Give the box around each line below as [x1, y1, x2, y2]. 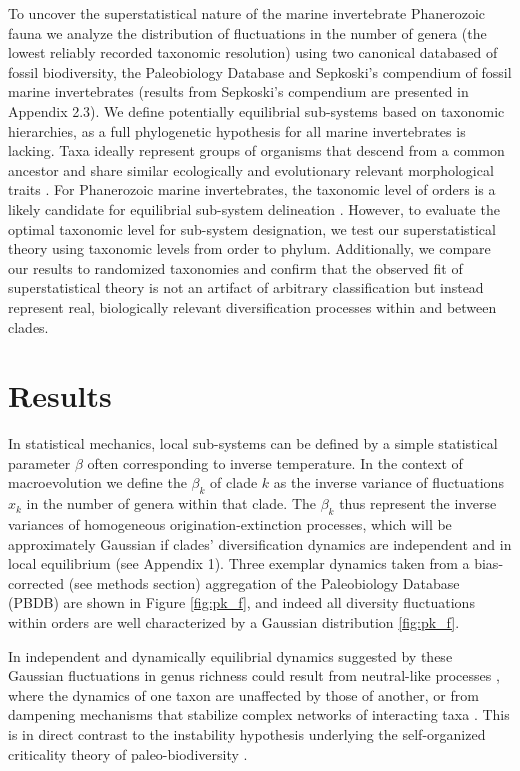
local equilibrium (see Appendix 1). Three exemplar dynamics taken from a [8, 553, 470, 574]
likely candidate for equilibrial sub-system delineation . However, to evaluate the [8, 198, 500, 219]
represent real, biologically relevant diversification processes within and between [8, 296, 497, 317]
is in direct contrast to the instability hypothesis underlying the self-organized [8, 723, 486, 744]
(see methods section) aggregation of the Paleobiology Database [68, 572, 460, 593]
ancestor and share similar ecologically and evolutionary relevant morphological [8, 159, 494, 180]
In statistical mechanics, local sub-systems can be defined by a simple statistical [8, 433, 498, 454]
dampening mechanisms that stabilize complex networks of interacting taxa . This [8, 704, 510, 725]
